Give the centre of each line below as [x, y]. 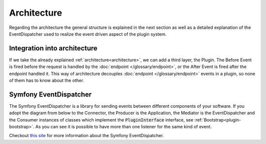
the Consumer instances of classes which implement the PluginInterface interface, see [101, 120]
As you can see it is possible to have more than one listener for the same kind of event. [123, 127]
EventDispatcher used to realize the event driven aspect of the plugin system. [88, 34]
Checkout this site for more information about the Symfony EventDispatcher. [86, 136]
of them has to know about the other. [47, 80]
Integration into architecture [53, 48]
